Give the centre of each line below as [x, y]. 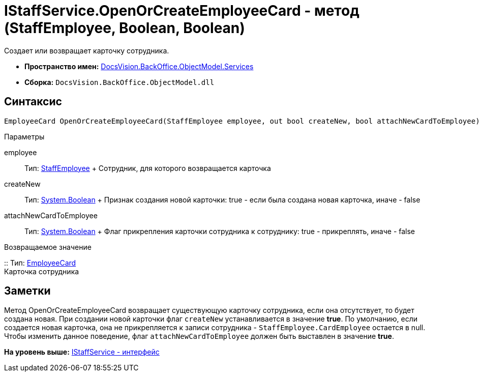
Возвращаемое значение [48, 247]
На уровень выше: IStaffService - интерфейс [82, 352]
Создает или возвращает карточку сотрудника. [87, 50]
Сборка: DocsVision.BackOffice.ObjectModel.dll [119, 82]
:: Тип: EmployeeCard [40, 263]
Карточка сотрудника [42, 271]
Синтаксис [33, 102]
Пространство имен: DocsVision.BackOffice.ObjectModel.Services [139, 66]
